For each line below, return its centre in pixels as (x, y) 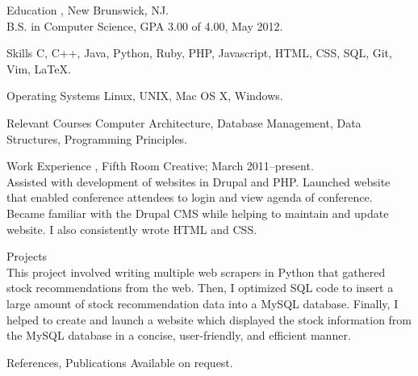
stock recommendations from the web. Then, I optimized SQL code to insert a (200, 288)
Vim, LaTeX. (39, 68)
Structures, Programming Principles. (97, 138)
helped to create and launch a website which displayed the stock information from (209, 319)
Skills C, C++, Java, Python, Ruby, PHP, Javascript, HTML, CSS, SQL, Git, (199, 53)
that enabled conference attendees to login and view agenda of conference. (190, 197)
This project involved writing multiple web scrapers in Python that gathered (196, 272)
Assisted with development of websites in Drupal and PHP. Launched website (199, 181)
